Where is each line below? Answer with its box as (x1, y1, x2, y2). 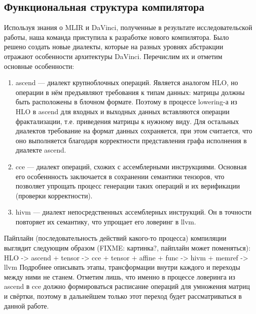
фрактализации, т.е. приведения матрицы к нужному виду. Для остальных (15, 116, 239, 126)
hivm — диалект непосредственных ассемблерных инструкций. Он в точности (15, 207, 252, 217)
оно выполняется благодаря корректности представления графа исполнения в (15, 135, 247, 145)
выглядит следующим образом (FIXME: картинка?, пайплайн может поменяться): (4, 243, 251, 253)
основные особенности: (4, 61, 74, 71)
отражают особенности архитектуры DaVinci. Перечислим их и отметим (4, 51, 222, 61)
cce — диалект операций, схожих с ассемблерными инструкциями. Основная (15, 161, 247, 171)
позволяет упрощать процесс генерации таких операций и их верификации (15, 181, 240, 191)
